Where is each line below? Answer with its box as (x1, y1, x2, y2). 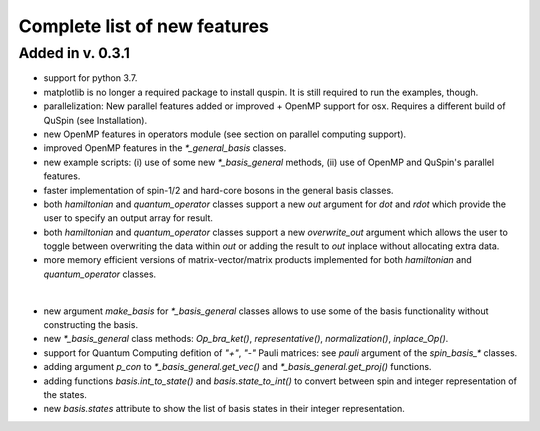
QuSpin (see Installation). (43, 114, 148, 126)
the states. (43, 388, 87, 400)
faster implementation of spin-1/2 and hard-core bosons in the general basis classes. (43, 184, 394, 196)
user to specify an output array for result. (43, 212, 214, 224)
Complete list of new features (18, 15, 270, 37)
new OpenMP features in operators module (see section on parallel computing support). (43, 128, 407, 140)
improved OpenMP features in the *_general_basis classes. (43, 142, 287, 154)
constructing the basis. (43, 319, 139, 331)
